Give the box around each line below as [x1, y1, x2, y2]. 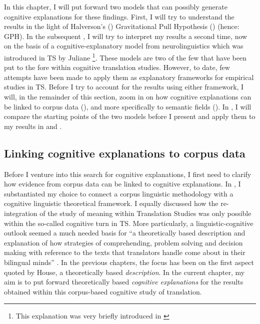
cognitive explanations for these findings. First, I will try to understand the [4, 11, 234, 21]
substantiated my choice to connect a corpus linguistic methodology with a [4, 188, 233, 198]
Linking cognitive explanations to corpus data [4, 145, 245, 160]
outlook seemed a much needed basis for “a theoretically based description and [4, 227, 245, 238]
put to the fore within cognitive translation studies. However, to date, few [4, 62, 230, 72]
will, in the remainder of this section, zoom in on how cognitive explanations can [4, 91, 251, 101]
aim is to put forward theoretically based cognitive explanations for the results [4, 276, 243, 287]
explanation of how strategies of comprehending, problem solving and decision [4, 237, 243, 247]
